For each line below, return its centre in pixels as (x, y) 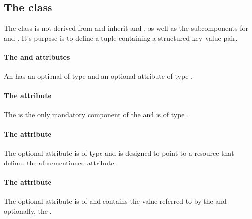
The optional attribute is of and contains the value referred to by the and (115, 200)
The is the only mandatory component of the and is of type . (97, 114)
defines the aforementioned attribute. (60, 162)
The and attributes (37, 57)
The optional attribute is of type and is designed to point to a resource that (119, 152)
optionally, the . (28, 210)
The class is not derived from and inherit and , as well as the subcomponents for (126, 28)
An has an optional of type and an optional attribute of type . (98, 76)
